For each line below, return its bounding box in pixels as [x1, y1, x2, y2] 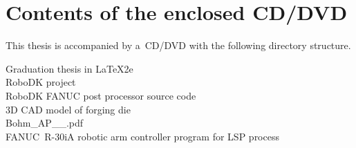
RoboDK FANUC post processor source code [6, 88, 196, 102]
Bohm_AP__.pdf [6, 115, 84, 130]
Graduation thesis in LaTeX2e [6, 61, 133, 75]
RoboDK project [6, 75, 76, 89]
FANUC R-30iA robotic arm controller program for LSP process [6, 129, 279, 143]
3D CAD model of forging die [6, 102, 131, 116]
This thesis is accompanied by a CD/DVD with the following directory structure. [6, 38, 351, 53]
